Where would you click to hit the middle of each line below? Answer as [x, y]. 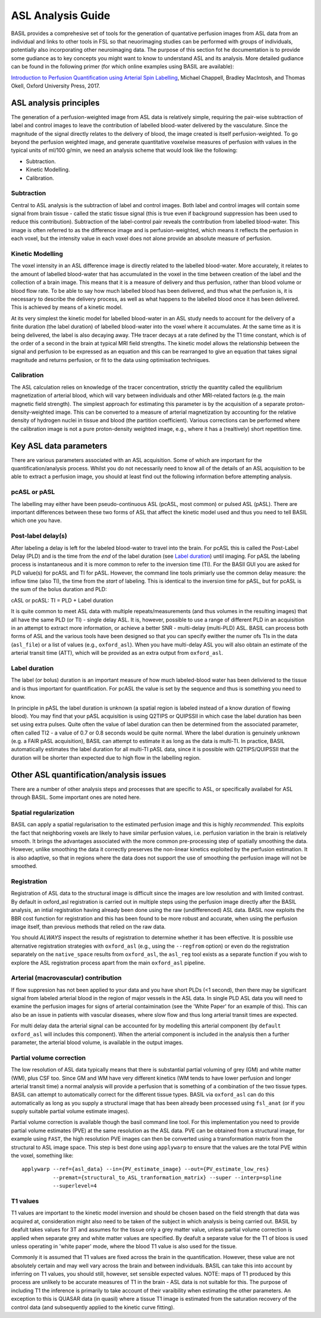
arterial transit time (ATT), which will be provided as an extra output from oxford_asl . [117, 653]
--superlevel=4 [75, 1186]
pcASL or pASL [33, 492]
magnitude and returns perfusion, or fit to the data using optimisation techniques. [111, 360]
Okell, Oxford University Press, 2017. [56, 86]
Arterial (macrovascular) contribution [66, 978]
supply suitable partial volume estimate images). [70, 1111]
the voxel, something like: [42, 1155]
